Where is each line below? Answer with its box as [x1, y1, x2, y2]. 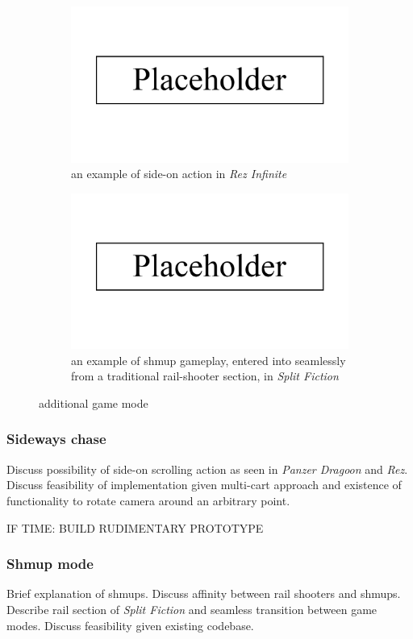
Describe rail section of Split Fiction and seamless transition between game [6, 600, 378, 617]
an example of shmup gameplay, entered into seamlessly [71, 351, 346, 368]
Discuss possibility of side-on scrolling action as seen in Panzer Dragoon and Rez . [6, 460, 408, 477]
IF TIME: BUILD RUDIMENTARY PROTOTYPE [6, 519, 264, 536]
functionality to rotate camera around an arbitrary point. [6, 492, 290, 508]
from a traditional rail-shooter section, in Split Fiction [71, 367, 339, 384]
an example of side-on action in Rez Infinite [71, 165, 287, 182]
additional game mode [39, 394, 148, 411]
